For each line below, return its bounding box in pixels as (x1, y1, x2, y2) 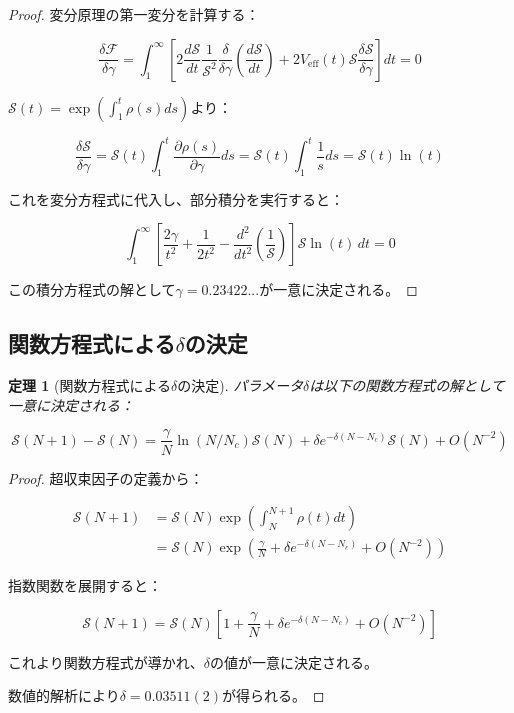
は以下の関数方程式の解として (309, 375, 505, 396)
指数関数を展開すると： (8, 575, 162, 596)
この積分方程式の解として (8, 279, 176, 300)
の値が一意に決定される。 (210, 651, 379, 672)
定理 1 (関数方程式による (8, 375, 172, 396)
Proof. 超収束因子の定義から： (8, 467, 204, 488)
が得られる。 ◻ (221, 685, 325, 706)
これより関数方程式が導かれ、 (8, 651, 204, 672)
